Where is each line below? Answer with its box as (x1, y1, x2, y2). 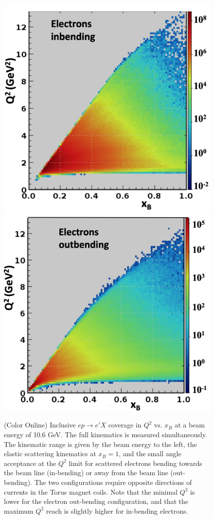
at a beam (175, 420, 205, 430)
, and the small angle (119, 448, 181, 459)
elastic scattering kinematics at (4, 448, 96, 459)
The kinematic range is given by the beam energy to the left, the (4, 439, 197, 449)
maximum (4, 505, 34, 516)
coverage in (108, 420, 142, 430)
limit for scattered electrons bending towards (69, 458, 202, 468)
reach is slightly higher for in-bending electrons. (46, 505, 188, 516)
